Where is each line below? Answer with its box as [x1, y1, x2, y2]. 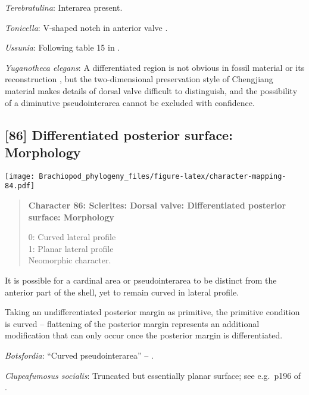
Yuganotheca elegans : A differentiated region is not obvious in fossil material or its [5, 61, 305, 73]
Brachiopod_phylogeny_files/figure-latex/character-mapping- [39, 172, 286, 181]
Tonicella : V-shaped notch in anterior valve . [5, 21, 168, 33]
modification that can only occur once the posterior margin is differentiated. [5, 329, 283, 341]
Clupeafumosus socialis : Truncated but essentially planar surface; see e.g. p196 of [5, 369, 301, 381]
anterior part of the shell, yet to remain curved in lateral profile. [5, 285, 239, 298]
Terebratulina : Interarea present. [5, 1, 123, 13]
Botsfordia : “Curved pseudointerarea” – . [5, 349, 154, 361]
